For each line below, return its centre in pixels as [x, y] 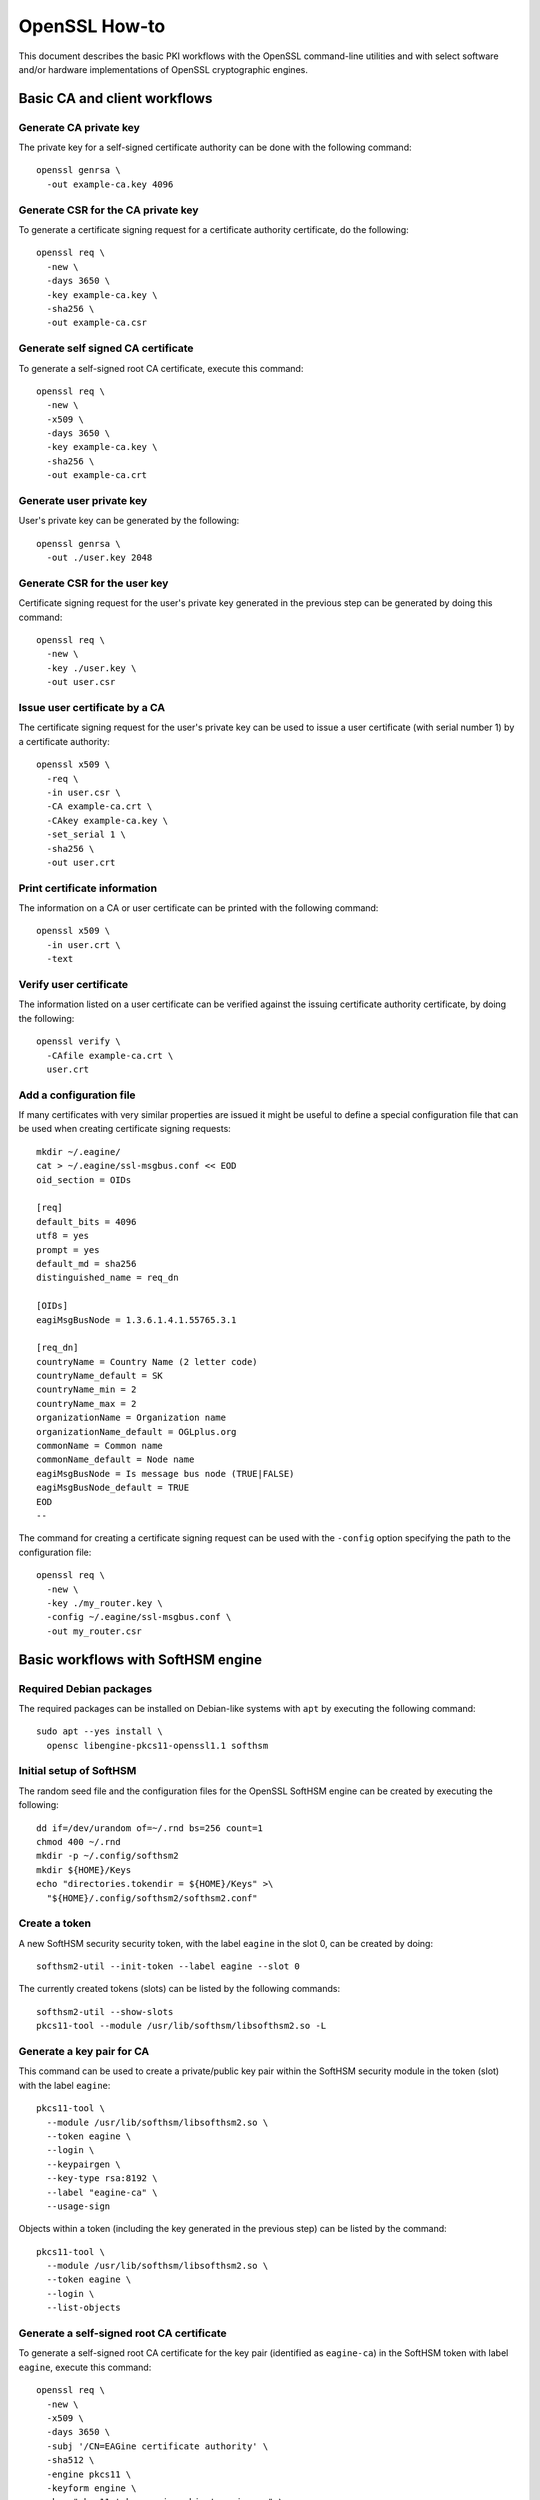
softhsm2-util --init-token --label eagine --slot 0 [168, 1966]
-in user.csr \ [83, 792]
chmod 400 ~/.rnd [78, 1841]
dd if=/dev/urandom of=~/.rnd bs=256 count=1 [150, 1828]
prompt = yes [68, 1249]
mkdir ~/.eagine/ [78, 1151]
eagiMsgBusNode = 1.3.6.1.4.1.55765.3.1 [136, 1319]
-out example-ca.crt [97, 475]
